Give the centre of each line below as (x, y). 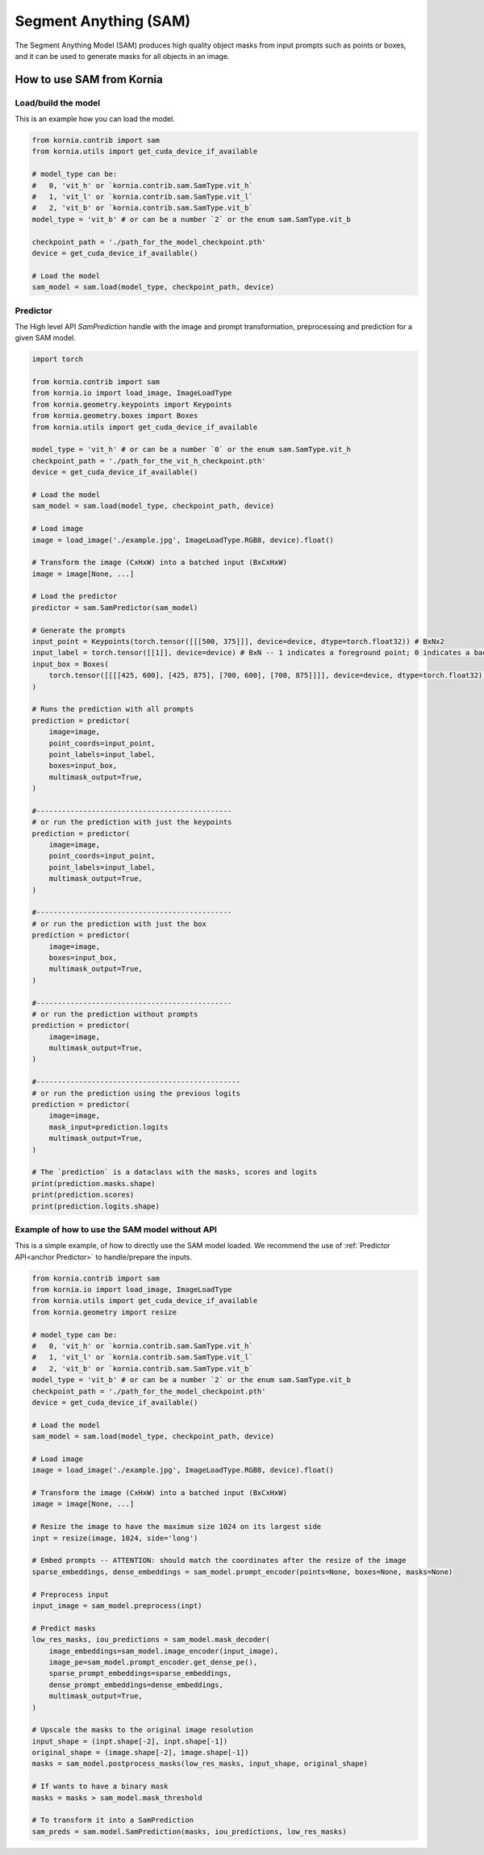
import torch (58, 359)
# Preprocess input (70, 1594)
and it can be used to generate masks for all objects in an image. (122, 56)
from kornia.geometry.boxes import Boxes (115, 416)
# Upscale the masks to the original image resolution (142, 1730)
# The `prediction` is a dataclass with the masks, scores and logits (175, 1172)
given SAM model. (45, 338)
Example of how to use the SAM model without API (116, 1229)
